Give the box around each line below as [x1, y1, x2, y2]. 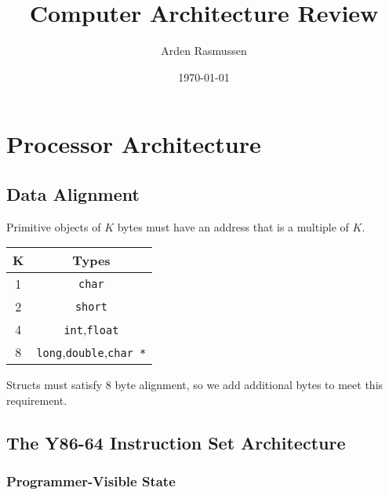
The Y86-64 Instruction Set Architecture [6, 430, 346, 454]
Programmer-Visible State [6, 471, 176, 491]
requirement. [6, 391, 67, 408]
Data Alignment [6, 181, 140, 206]
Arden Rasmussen [161, 42, 247, 59]
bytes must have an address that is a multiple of [117, 218, 349, 235]
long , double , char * [36, 343, 147, 362]
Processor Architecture [6, 128, 261, 160]
